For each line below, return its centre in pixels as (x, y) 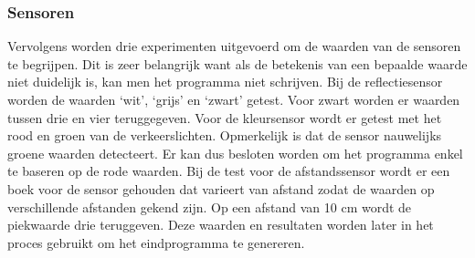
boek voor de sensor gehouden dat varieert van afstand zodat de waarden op (221, 188)
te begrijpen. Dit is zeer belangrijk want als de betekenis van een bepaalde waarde (237, 63)
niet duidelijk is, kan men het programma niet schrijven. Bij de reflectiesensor (225, 82)
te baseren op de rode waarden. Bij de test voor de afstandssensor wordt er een (229, 171)
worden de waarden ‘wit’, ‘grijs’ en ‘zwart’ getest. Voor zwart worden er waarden (234, 99)
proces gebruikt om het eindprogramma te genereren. (156, 242)
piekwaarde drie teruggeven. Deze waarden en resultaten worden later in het (221, 225)
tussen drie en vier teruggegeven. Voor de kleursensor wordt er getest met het (225, 117)
